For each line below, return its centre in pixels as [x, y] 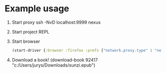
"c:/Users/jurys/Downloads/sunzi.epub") [53, 65]
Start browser [26, 41]
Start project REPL [31, 32]
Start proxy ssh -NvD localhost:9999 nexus [56, 22]
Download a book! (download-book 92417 [55, 60]
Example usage [37, 9]
